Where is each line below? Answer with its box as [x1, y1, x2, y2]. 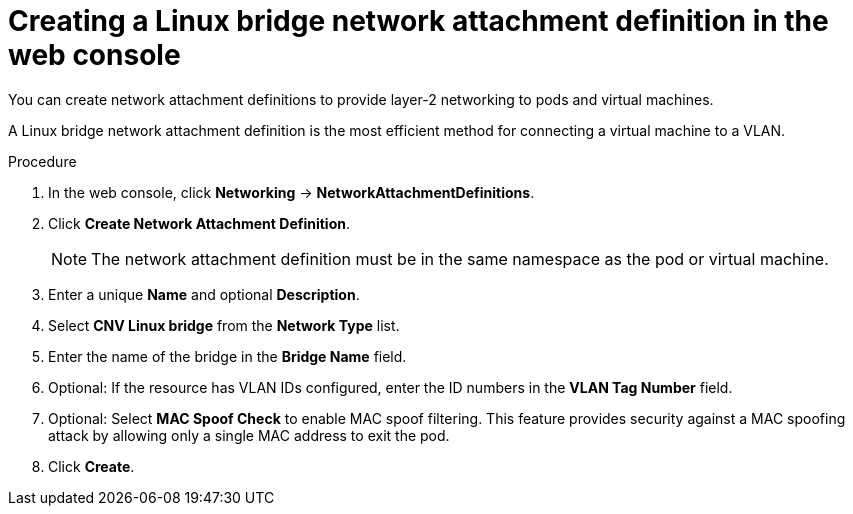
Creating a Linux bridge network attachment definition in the [8, 4, 829, 38]
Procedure [8, 152, 77, 170]
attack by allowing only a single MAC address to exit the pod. [48, 426, 450, 444]
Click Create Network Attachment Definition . [48, 214, 350, 232]
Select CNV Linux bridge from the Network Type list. [48, 316, 400, 334]
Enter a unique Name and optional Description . [48, 285, 360, 303]
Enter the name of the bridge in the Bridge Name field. [48, 347, 407, 365]
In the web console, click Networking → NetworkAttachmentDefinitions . [48, 183, 535, 201]
